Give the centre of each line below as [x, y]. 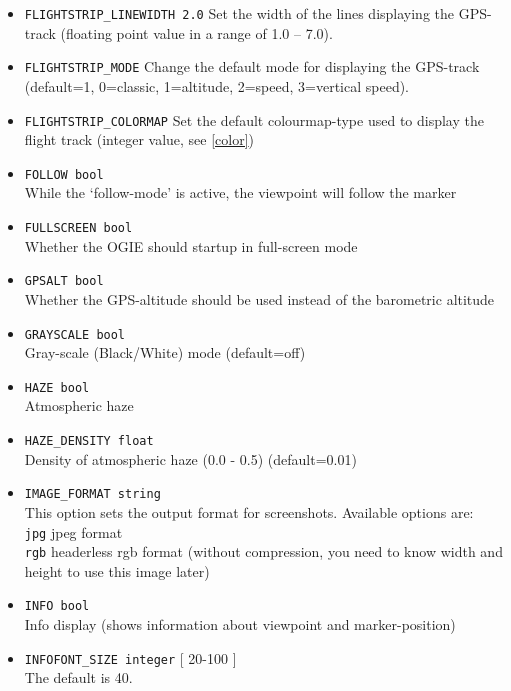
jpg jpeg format [73, 531]
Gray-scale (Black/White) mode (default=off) [165, 352]
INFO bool [57, 606]
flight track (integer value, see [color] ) [139, 139]
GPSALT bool [64, 281]
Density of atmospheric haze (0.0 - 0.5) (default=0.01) [190, 458]
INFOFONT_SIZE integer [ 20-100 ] [130, 657]
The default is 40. [78, 677]
